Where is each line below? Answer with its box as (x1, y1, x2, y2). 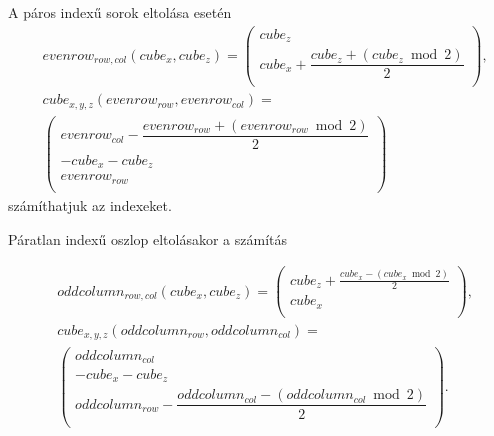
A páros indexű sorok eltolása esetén (8, 2, 232, 22)
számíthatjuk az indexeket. (8, 194, 172, 215)
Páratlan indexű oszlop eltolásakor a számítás (8, 228, 288, 249)
